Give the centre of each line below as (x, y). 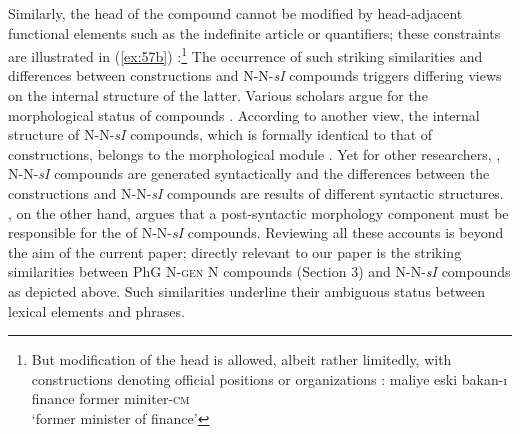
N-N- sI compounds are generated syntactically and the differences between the (249, 173)
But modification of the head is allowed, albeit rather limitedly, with (241, 359)
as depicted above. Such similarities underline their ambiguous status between (246, 290)
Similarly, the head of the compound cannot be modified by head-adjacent (235, 13)
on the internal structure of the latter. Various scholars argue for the (218, 95)
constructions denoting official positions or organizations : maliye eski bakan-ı (269, 378)
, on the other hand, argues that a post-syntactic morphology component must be (258, 212)
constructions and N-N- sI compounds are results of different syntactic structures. (256, 193)
